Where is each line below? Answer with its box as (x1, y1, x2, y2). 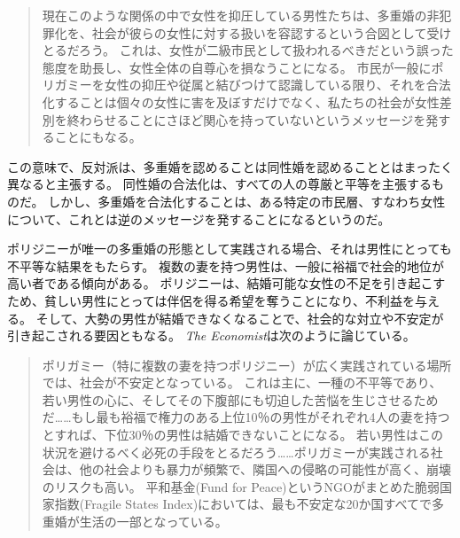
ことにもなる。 (54, 128, 142, 146)
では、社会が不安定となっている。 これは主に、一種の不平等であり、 (42, 373, 442, 392)
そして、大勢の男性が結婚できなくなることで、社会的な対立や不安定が (35, 308, 444, 327)
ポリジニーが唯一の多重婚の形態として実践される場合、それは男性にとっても (7, 239, 452, 258)
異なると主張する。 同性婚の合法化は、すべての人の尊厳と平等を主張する (7, 175, 433, 193)
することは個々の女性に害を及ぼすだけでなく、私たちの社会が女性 (54, 92, 440, 111)
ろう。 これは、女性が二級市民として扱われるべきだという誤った (78, 41, 454, 59)
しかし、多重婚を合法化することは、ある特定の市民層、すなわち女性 (48, 191, 446, 210)
